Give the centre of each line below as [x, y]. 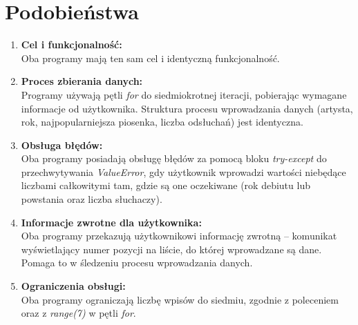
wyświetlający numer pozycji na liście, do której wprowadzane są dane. [171, 249]
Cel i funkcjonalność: [72, 45]
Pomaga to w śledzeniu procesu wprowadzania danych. [137, 263]
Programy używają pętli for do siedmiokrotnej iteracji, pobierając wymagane [184, 94]
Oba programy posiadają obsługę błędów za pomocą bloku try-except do [174, 158]
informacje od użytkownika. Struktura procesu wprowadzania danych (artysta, [187, 108]
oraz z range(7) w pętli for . [78, 313]
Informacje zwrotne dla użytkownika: [111, 222]
